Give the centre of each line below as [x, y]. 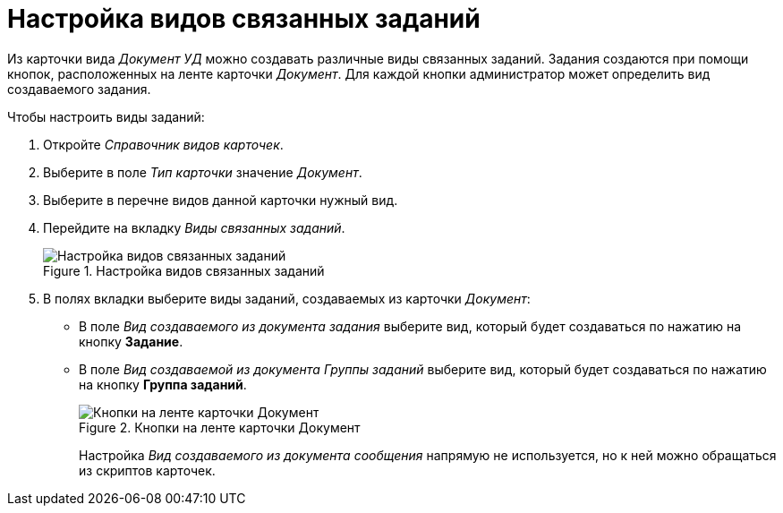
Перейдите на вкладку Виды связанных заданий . [194, 227]
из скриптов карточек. [147, 470]
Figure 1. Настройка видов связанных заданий [184, 270]
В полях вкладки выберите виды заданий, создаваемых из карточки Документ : [287, 298]
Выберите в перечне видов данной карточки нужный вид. [221, 200]
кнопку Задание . [131, 341]
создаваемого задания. [79, 89]
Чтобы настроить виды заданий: [106, 116]
